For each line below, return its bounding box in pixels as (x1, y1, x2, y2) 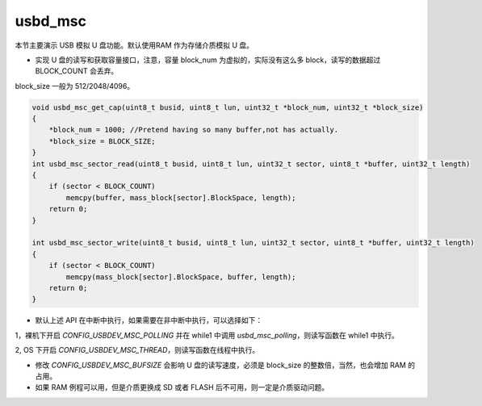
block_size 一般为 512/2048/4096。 (15, 81, 135, 90)
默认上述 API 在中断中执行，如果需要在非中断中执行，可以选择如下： (35, 316, 263, 325)
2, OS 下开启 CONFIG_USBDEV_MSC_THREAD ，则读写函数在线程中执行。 (15, 345, 260, 355)
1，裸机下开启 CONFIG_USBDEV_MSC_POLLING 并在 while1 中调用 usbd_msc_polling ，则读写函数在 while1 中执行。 (15, 330, 399, 340)
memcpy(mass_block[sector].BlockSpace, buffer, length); (65, 272, 296, 282)
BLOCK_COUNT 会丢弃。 (35, 66, 119, 76)
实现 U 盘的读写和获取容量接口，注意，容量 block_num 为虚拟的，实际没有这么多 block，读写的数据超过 (35, 55, 381, 65)
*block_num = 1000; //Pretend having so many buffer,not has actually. (48, 125, 339, 135)
